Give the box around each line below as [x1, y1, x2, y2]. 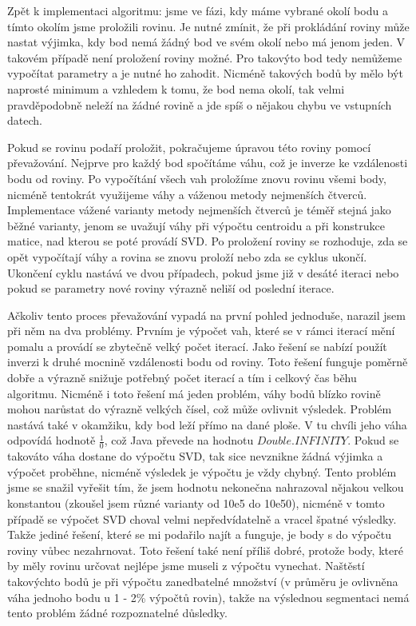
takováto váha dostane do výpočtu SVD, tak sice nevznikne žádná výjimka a [7, 448, 383, 465]
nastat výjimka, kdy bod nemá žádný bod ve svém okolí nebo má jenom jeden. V [7, 34, 405, 50]
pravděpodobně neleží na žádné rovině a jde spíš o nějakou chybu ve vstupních [7, 96, 392, 113]
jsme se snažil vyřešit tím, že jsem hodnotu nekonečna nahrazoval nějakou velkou [7, 479, 404, 496]
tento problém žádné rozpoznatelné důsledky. [7, 604, 228, 621]
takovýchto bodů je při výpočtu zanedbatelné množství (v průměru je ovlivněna [7, 573, 398, 590]
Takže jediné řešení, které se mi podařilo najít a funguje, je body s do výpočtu [7, 526, 392, 543]
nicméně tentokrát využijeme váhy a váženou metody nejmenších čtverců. [7, 185, 367, 202]
